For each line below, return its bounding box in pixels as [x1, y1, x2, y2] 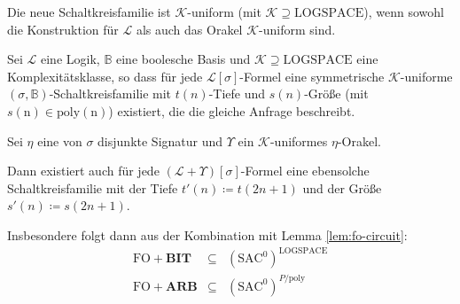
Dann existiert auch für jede [7, 161, 160, 180]
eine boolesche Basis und [115, 50, 251, 68]
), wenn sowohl [363, 3, 444, 20]
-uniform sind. [259, 19, 336, 38]
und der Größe [302, 178, 382, 197]
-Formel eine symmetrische [239, 66, 385, 85]
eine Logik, [41, 50, 100, 68]
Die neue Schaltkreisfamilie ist [7, 3, 171, 20]
